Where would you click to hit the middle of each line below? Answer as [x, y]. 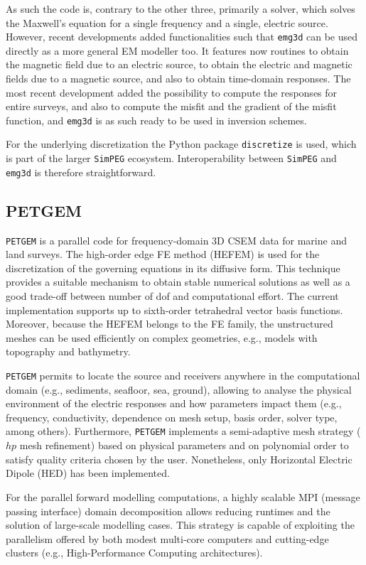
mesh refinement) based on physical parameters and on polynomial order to [184, 445]
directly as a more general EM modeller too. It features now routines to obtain [177, 50]
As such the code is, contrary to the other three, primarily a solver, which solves [181, 9]
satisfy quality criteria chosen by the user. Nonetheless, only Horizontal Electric [179, 459]
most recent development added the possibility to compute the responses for [172, 92]
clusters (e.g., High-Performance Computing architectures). [134, 553]
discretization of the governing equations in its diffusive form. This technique [173, 268]
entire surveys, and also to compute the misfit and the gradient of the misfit [171, 106]
